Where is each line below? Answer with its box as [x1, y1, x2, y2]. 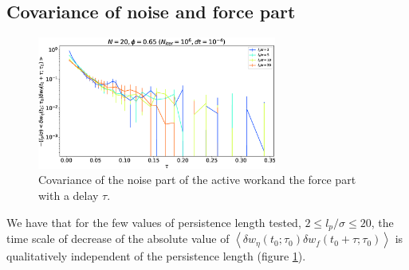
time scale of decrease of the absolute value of [6, 230, 230, 247]
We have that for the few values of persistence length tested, [6, 213, 301, 230]
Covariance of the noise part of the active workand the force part [38, 171, 356, 188]
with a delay [38, 187, 99, 204]
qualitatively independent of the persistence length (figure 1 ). [6, 248, 306, 264]
